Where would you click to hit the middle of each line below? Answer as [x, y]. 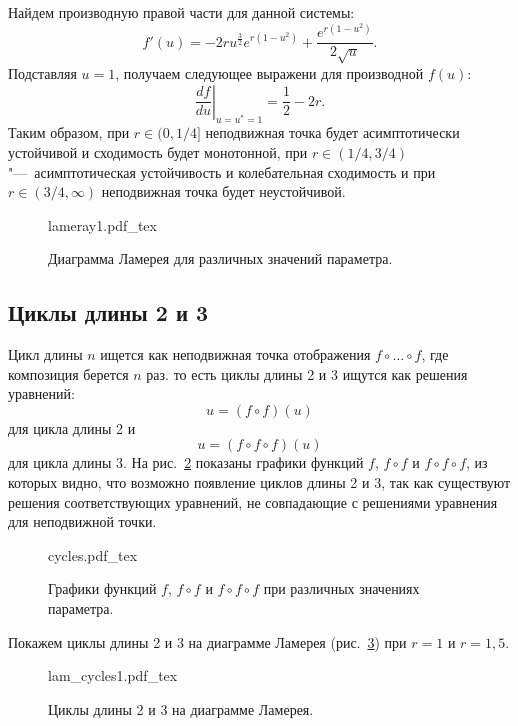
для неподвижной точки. [82, 521]
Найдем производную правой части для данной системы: [181, 12]
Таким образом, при [69, 132]
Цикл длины [45, 354]
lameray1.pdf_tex [102, 224]
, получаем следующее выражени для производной [269, 72]
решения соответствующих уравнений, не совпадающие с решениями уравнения [253, 501]
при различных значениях [341, 588]
